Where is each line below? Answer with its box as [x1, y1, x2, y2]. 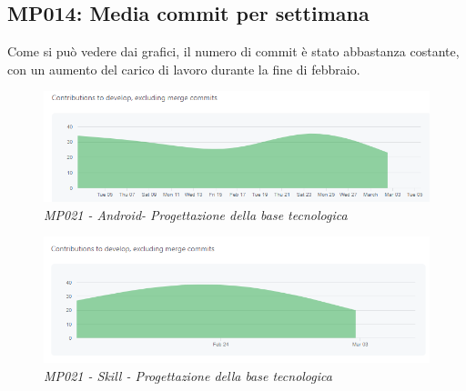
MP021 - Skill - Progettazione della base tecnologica [44, 366, 332, 385]
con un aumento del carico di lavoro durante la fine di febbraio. [7, 59, 360, 78]
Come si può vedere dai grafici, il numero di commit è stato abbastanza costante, [7, 42, 460, 61]
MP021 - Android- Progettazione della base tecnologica [44, 205, 348, 224]
